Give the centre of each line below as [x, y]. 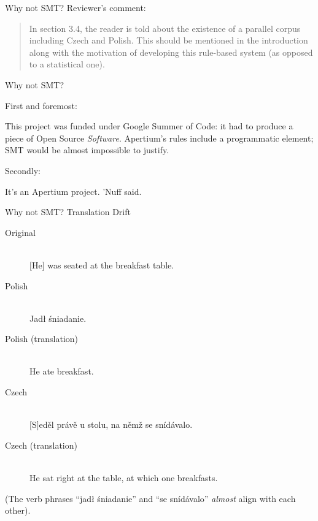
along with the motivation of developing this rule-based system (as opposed [171, 52]
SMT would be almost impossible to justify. [87, 150]
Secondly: [23, 170]
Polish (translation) [42, 339]
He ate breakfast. [62, 371]
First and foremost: [41, 105]
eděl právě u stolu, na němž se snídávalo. [116, 424]
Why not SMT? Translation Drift [68, 212]
